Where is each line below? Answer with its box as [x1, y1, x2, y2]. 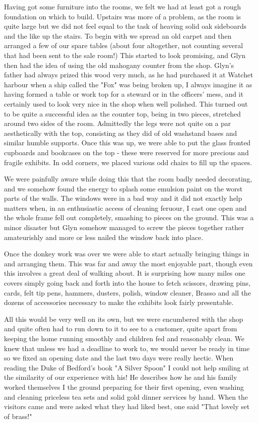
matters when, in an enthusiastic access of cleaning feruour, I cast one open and [4, 202, 247, 213]
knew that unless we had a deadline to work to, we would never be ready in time [4, 343, 250, 353]
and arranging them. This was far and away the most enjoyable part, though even [4, 258, 253, 268]
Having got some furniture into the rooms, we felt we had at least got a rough [4, 1, 241, 11]
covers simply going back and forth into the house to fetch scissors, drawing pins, [4, 278, 251, 288]
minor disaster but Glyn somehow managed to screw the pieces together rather [4, 222, 244, 233]
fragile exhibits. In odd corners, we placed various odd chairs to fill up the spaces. [4, 157, 252, 167]
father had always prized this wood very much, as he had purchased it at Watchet [4, 69, 254, 80]
